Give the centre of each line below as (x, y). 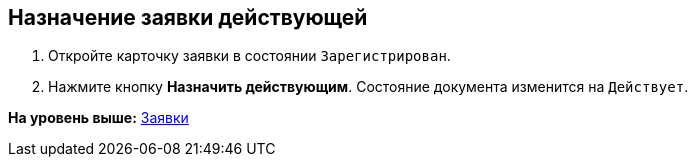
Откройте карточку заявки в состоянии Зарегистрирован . (249, 56)
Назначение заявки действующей (188, 17)
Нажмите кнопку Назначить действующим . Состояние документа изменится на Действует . (368, 87)
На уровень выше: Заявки (98, 118)
